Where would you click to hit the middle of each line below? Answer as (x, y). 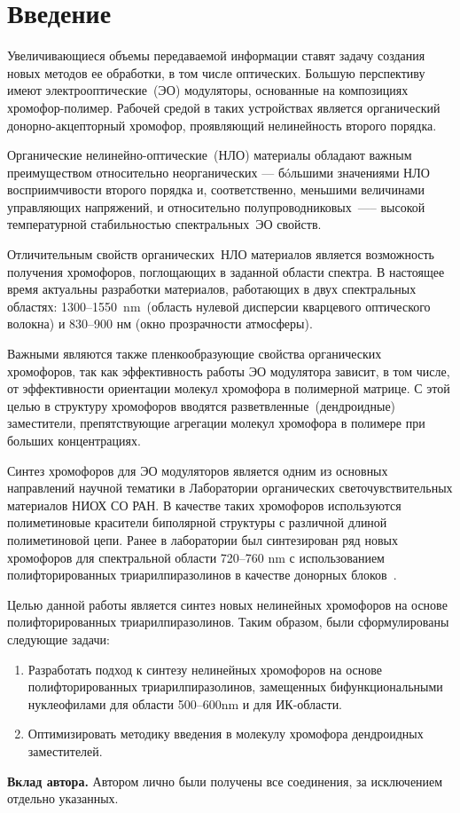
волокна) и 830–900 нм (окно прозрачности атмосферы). (160, 324)
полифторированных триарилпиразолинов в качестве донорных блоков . (202, 575)
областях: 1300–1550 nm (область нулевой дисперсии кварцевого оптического (219, 306)
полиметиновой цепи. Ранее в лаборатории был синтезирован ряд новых (203, 539)
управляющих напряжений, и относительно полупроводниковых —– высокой (216, 206)
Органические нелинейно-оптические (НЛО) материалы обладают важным (210, 155)
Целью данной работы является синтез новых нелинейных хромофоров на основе (227, 604)
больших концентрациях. (74, 440)
